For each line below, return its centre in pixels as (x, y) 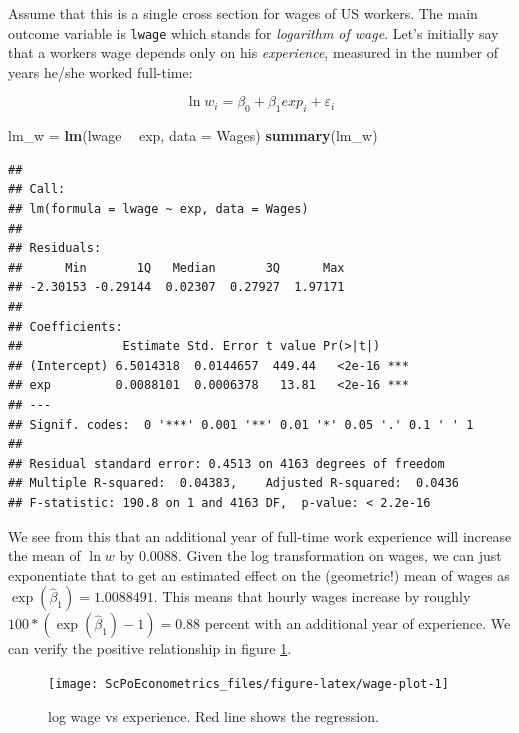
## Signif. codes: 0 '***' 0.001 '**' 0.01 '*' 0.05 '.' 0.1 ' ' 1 (241, 424)
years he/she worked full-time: (100, 71)
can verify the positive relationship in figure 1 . (150, 648)
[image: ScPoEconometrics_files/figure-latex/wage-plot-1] (248, 683)
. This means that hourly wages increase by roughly (312, 596)
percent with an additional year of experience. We (357, 623)
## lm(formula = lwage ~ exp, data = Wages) (158, 209)
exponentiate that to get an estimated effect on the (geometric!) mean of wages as (259, 574)
